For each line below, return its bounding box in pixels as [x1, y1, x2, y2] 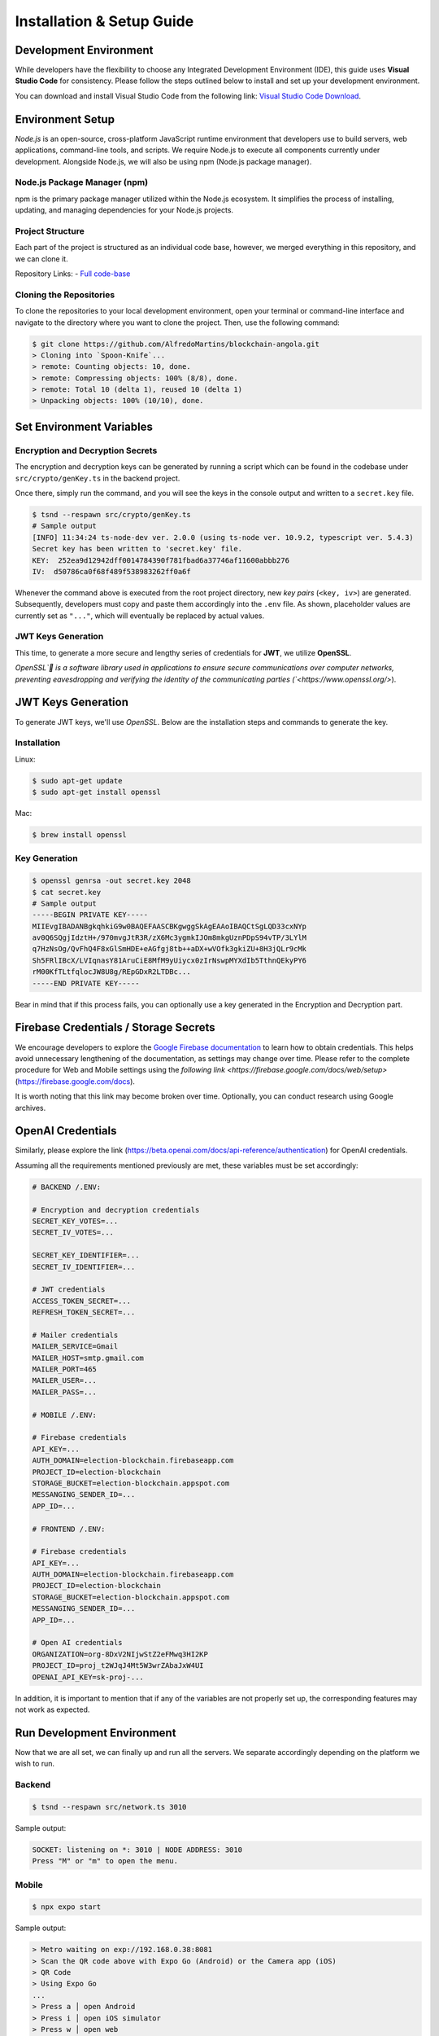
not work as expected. [15, 1705, 90, 1714]
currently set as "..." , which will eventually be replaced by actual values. [15, 611, 264, 621]
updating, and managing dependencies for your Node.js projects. [15, 205, 234, 215]
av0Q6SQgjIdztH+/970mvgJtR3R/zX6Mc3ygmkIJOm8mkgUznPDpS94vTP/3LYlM [32, 933, 307, 942]
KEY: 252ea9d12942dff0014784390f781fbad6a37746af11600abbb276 [32, 555, 290, 565]
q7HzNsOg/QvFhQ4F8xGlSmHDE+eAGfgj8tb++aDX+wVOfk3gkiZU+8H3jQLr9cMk [32, 945, 307, 954]
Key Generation [15, 853, 78, 864]
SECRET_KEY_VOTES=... [32, 1216, 119, 1226]
